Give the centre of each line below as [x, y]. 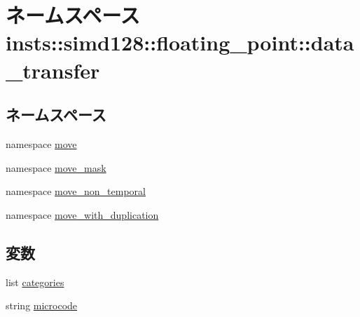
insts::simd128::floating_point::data [180, 42]
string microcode [42, 305]
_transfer [53, 70]
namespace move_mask [56, 167]
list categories [35, 282]
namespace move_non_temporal [76, 191]
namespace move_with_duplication [82, 214]
